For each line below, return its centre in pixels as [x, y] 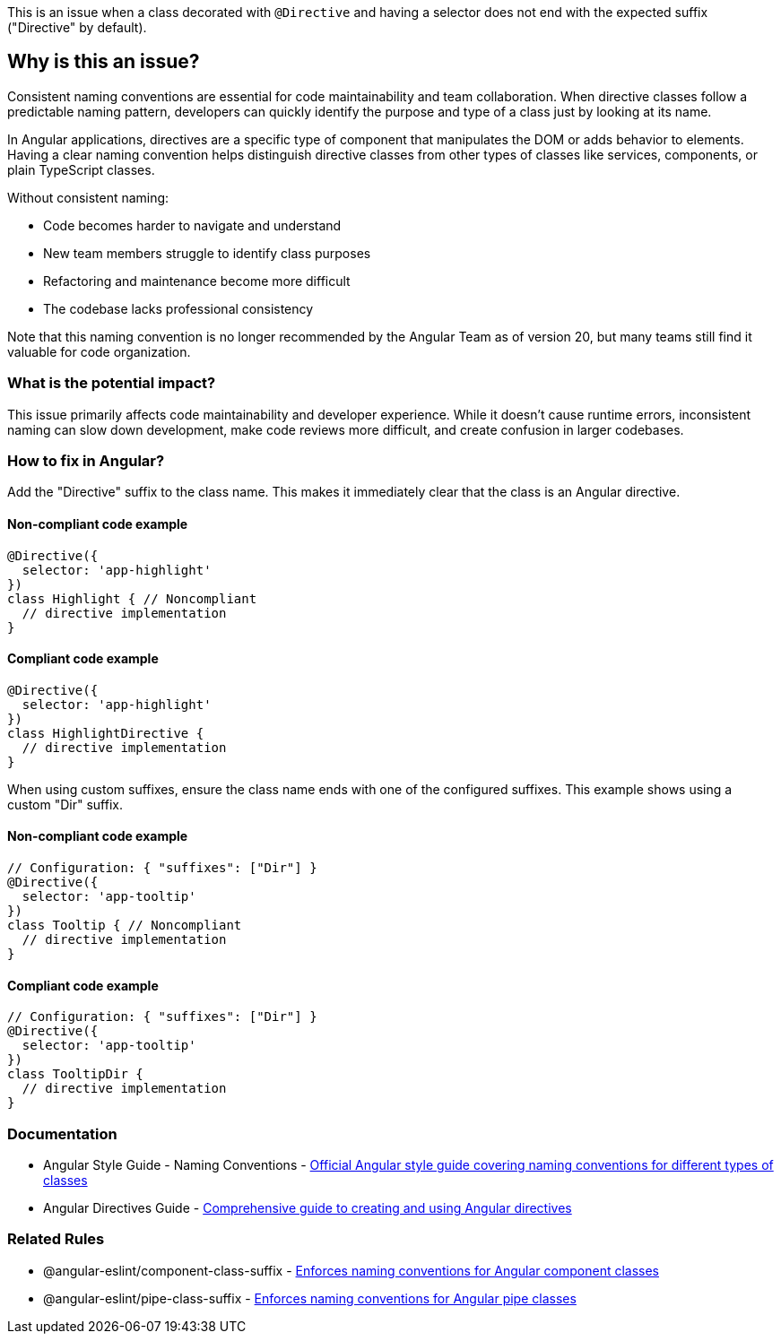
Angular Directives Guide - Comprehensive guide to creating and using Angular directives [308, 1207]
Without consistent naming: [88, 197]
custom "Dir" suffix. [65, 804]
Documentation [62, 1133]
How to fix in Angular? [86, 460]
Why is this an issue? [104, 62]
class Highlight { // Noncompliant [132, 598]
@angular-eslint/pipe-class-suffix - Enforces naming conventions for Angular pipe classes [310, 1298]
